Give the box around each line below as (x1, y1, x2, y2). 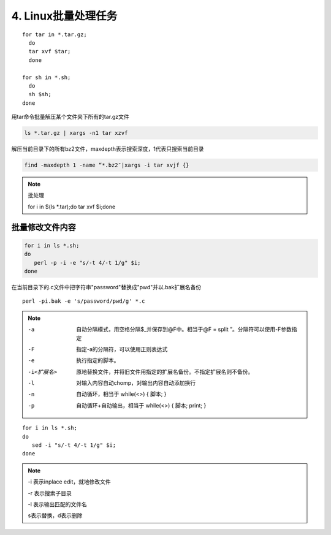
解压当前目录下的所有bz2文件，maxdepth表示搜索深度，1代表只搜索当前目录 (11, 145, 204, 153)
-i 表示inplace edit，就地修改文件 (28, 478, 112, 485)
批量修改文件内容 (11, 222, 76, 232)
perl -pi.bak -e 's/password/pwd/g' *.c (22, 298, 145, 305)
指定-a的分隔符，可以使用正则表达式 (76, 345, 168, 352)
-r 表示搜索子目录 (28, 489, 72, 496)
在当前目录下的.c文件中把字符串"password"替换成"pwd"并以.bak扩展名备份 (11, 283, 202, 290)
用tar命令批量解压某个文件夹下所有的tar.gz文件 (11, 113, 130, 121)
